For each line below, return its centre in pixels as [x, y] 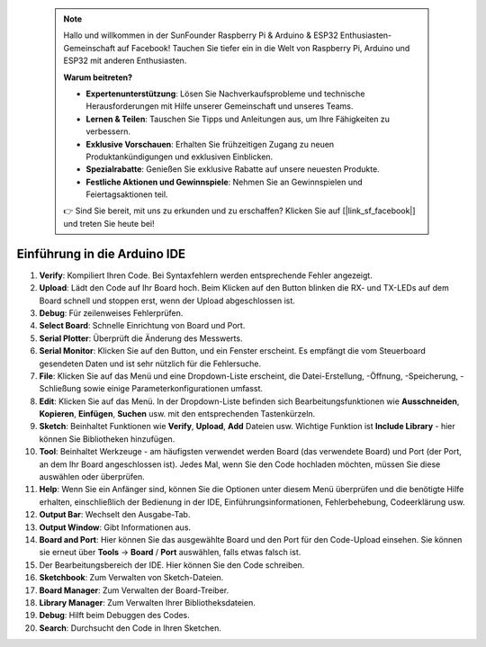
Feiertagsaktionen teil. [127, 194]
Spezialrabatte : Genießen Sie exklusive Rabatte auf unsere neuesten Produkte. [233, 169]
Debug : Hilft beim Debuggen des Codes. [115, 616]
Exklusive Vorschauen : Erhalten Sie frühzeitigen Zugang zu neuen [210, 144]
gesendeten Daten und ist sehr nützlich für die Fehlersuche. [150, 364]
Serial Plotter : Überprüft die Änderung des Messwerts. [141, 338]
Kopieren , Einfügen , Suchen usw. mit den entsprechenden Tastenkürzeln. [177, 414]
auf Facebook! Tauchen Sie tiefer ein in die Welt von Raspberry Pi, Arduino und [264, 48]
